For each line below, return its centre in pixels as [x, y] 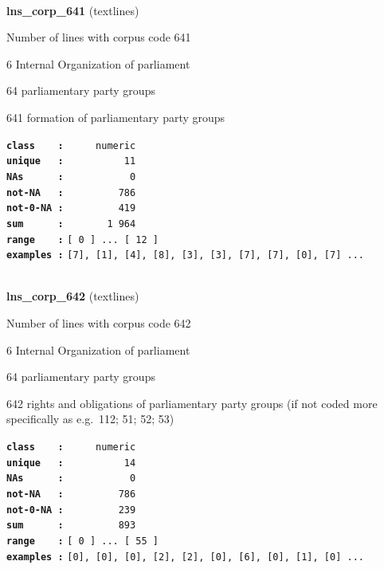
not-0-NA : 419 [71, 208]
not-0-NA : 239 [71, 510]
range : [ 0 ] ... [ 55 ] [82, 541]
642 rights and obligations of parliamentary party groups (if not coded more [192, 403]
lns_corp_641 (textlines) [73, 10]
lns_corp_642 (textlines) [73, 296]
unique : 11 [71, 161]
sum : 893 [71, 526]
